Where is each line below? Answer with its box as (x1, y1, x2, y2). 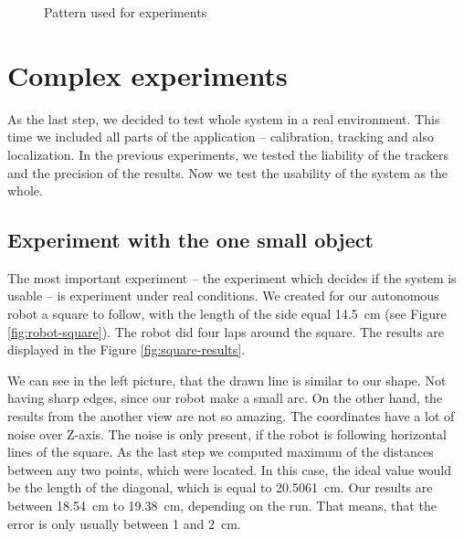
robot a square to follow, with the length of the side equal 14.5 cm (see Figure (7, 304, 447, 323)
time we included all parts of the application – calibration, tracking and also (7, 127, 434, 146)
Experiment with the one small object (7, 226, 374, 254)
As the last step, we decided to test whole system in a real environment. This (7, 109, 440, 128)
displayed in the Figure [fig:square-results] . (7, 340, 246, 359)
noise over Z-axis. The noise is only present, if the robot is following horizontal (7, 424, 447, 443)
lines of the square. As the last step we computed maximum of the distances (7, 442, 434, 461)
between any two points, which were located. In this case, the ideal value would (7, 460, 451, 479)
